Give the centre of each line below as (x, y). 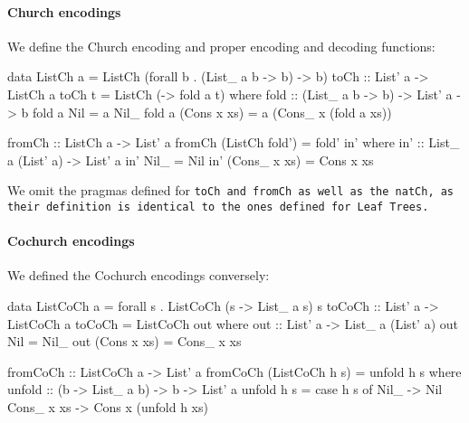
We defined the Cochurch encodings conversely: (139, 275)
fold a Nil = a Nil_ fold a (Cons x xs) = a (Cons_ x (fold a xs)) (212, 112)
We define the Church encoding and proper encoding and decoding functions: (221, 46)
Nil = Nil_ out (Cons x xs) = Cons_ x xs (124, 341)
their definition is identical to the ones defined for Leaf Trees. (218, 207)
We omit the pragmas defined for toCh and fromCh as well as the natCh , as (231, 190)
